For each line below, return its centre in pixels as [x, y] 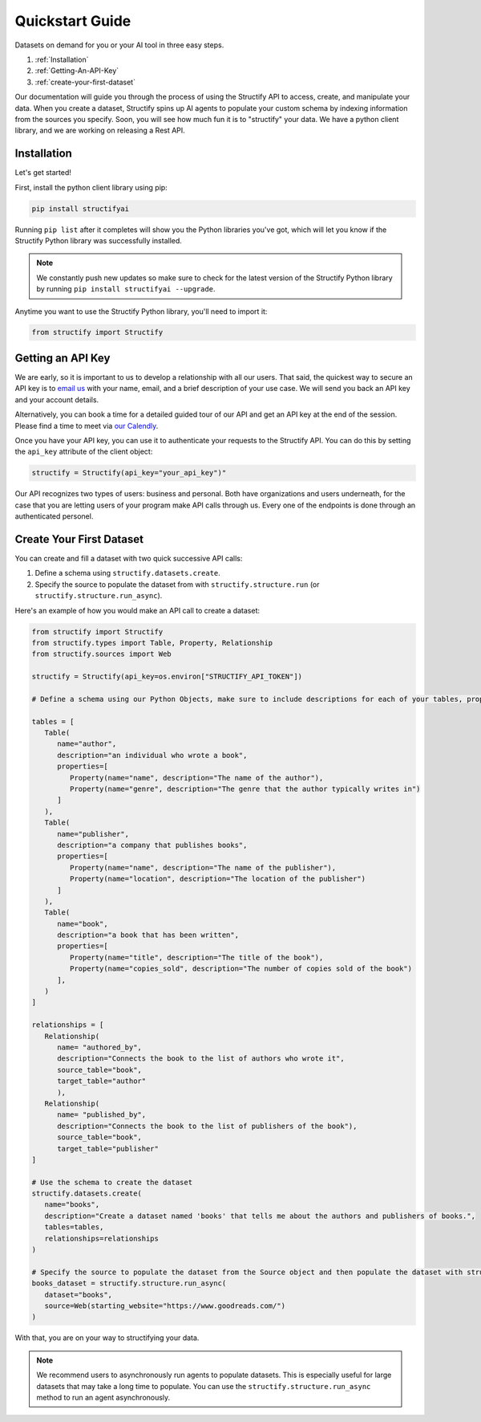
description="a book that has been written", [148, 935]
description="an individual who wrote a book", [152, 755]
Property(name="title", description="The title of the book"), [196, 957]
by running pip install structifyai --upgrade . [126, 289]
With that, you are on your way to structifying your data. [107, 1338]
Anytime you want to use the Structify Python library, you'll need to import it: [141, 311]
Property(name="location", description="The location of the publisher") [218, 879]
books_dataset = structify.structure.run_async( [129, 1283]
